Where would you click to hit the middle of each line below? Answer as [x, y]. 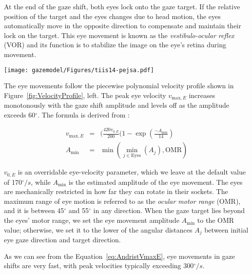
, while [41, 182]
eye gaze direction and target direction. [62, 240]
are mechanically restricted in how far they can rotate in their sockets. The [116, 191]
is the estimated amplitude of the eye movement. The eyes [155, 182]
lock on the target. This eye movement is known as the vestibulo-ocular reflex [119, 35]
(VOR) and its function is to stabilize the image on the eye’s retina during [115, 45]
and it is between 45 [34, 210]
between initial [226, 229]
